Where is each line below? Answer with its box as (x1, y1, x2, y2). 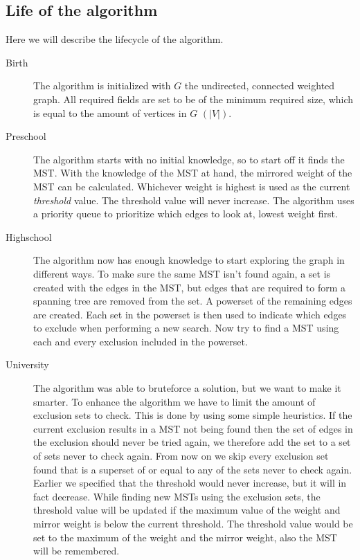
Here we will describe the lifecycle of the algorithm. (6, 32, 224, 46)
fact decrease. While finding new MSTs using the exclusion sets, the (33, 489, 321, 503)
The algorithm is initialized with (33, 78, 171, 93)
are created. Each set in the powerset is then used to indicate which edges (33, 307, 347, 321)
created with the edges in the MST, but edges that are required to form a (33, 280, 346, 294)
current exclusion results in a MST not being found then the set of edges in (33, 421, 353, 435)
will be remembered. (33, 543, 120, 558)
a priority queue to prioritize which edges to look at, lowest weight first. (33, 206, 338, 221)
